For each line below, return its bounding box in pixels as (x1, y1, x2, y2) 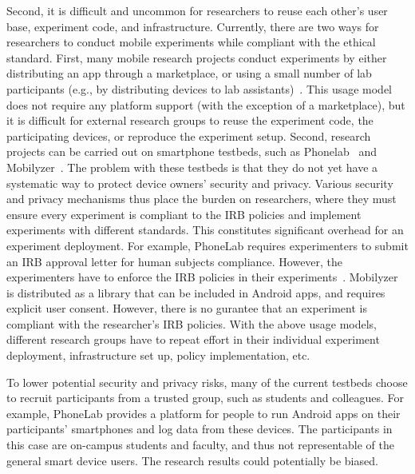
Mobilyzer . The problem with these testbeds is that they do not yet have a (6, 158, 378, 175)
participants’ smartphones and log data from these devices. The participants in (6, 420, 393, 437)
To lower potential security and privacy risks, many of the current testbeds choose (6, 373, 408, 390)
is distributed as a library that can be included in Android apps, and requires (6, 284, 385, 301)
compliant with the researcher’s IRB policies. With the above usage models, (6, 315, 377, 332)
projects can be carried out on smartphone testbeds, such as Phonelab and (6, 143, 377, 160)
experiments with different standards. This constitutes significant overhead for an (6, 221, 404, 238)
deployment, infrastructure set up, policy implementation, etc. (6, 347, 310, 364)
